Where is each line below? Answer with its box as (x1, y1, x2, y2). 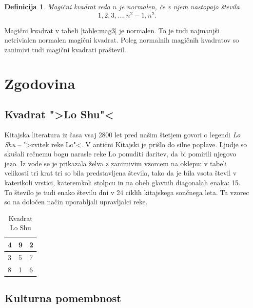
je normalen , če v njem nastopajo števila (119, 1, 240, 11)
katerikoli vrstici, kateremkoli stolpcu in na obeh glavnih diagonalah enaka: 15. (4, 177, 241, 187)
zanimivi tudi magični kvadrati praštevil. (4, 44, 126, 54)
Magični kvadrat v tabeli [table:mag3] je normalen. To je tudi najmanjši (4, 25, 219, 35)
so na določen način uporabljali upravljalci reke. (4, 197, 148, 207)
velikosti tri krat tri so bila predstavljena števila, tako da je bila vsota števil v (4, 168, 237, 178)
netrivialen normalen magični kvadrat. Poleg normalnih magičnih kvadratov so (4, 35, 239, 45)
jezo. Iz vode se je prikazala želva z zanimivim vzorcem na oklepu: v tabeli (4, 158, 227, 168)
